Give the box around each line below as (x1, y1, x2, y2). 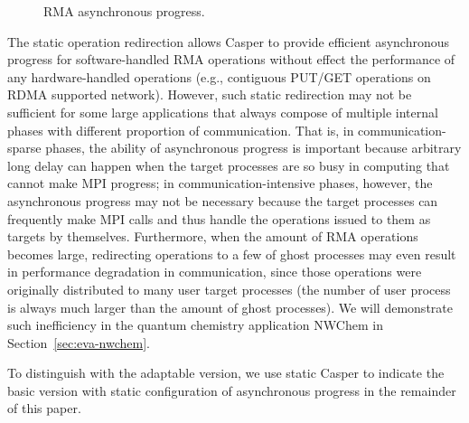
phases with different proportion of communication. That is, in (7, 120, 354, 139)
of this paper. (7, 399, 81, 418)
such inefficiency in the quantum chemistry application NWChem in (7, 315, 383, 334)
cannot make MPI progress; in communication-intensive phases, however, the (7, 174, 433, 193)
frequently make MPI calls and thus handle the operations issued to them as (7, 209, 431, 228)
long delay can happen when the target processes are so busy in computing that (7, 155, 450, 174)
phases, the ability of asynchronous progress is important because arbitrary (45, 138, 462, 157)
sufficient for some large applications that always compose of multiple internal (7, 102, 438, 121)
